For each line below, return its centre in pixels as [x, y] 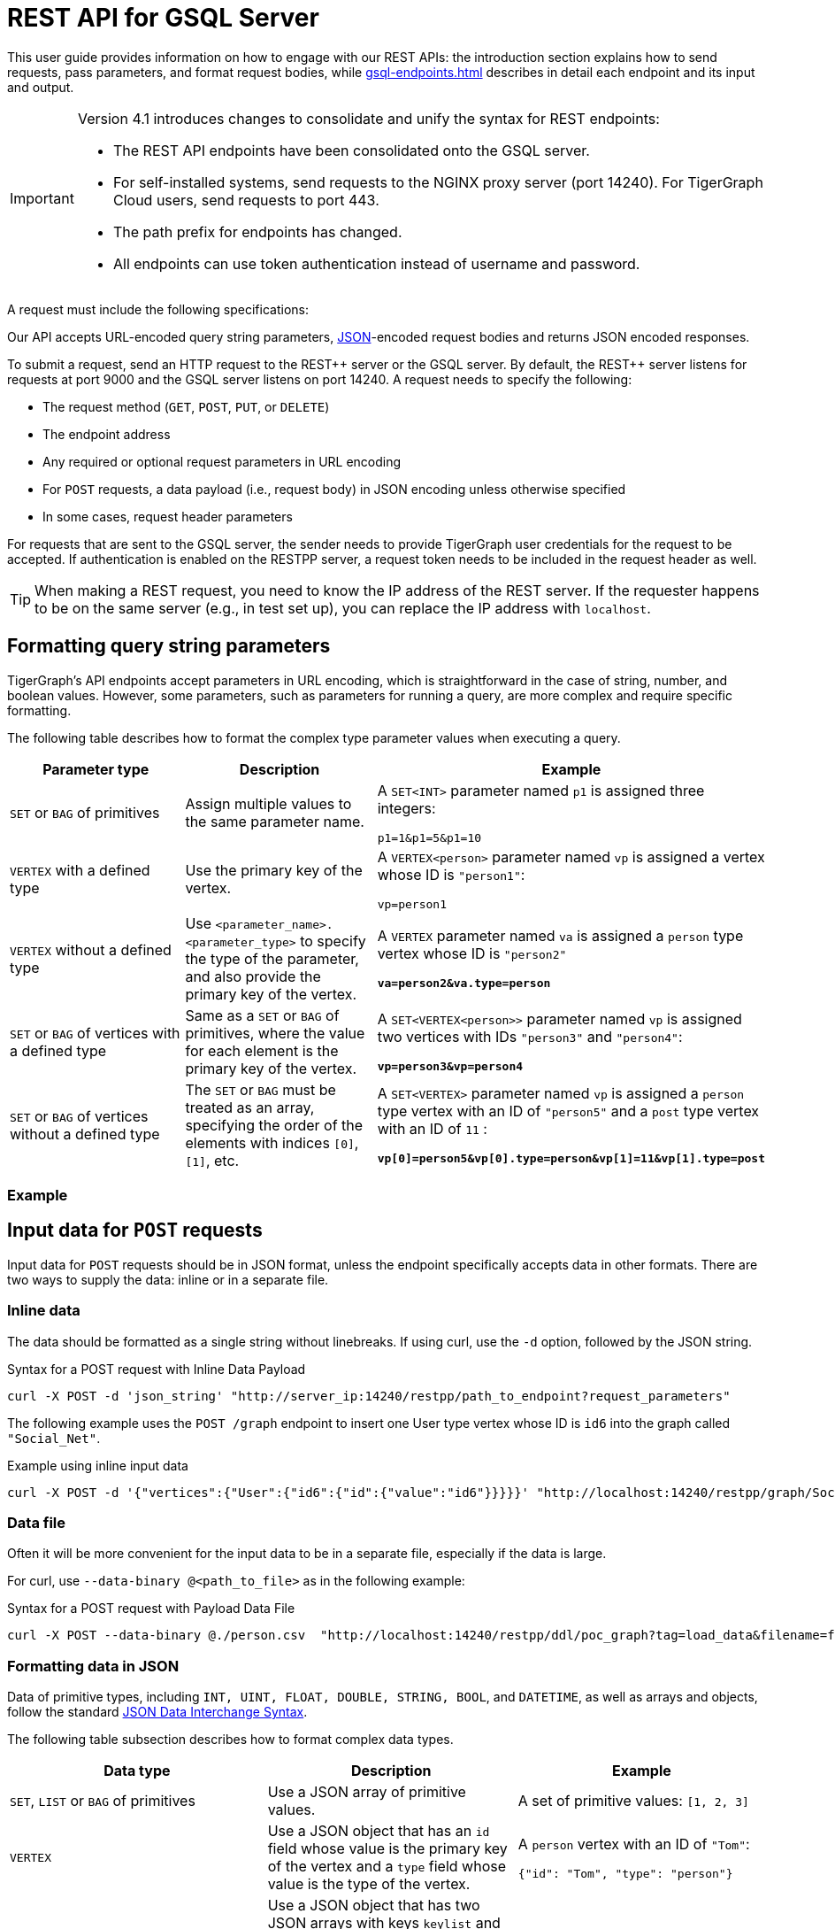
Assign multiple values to [268, 804]
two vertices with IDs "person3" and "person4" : [530, 1037]
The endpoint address [107, 434]
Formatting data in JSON [93, 1666]
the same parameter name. [275, 822]
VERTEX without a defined [91, 949]
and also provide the [253, 976]
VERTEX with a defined [80, 871]
